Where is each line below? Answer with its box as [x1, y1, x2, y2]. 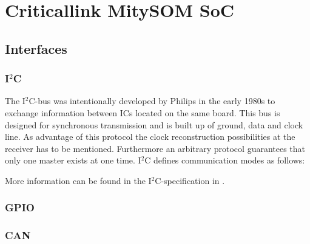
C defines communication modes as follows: [144, 154, 305, 167]
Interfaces [5, 39, 67, 58]
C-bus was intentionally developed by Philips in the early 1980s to [29, 94, 275, 107]
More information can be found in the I [5, 174, 152, 186]
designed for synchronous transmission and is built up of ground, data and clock [5, 118, 303, 131]
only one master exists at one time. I [5, 154, 141, 167]
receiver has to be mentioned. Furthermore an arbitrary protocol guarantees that [5, 142, 306, 154]
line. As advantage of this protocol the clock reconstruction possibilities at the [5, 130, 295, 143]
